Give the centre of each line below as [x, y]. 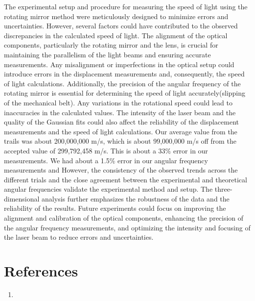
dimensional [22, 198]
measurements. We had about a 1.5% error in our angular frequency [106, 160]
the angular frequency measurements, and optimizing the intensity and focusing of [127, 227]
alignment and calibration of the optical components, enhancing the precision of [124, 218]
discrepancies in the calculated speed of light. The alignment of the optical [116, 35]
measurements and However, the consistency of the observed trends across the [121, 170]
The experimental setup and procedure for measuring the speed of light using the [126, 6]
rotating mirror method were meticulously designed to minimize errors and [116, 16]
